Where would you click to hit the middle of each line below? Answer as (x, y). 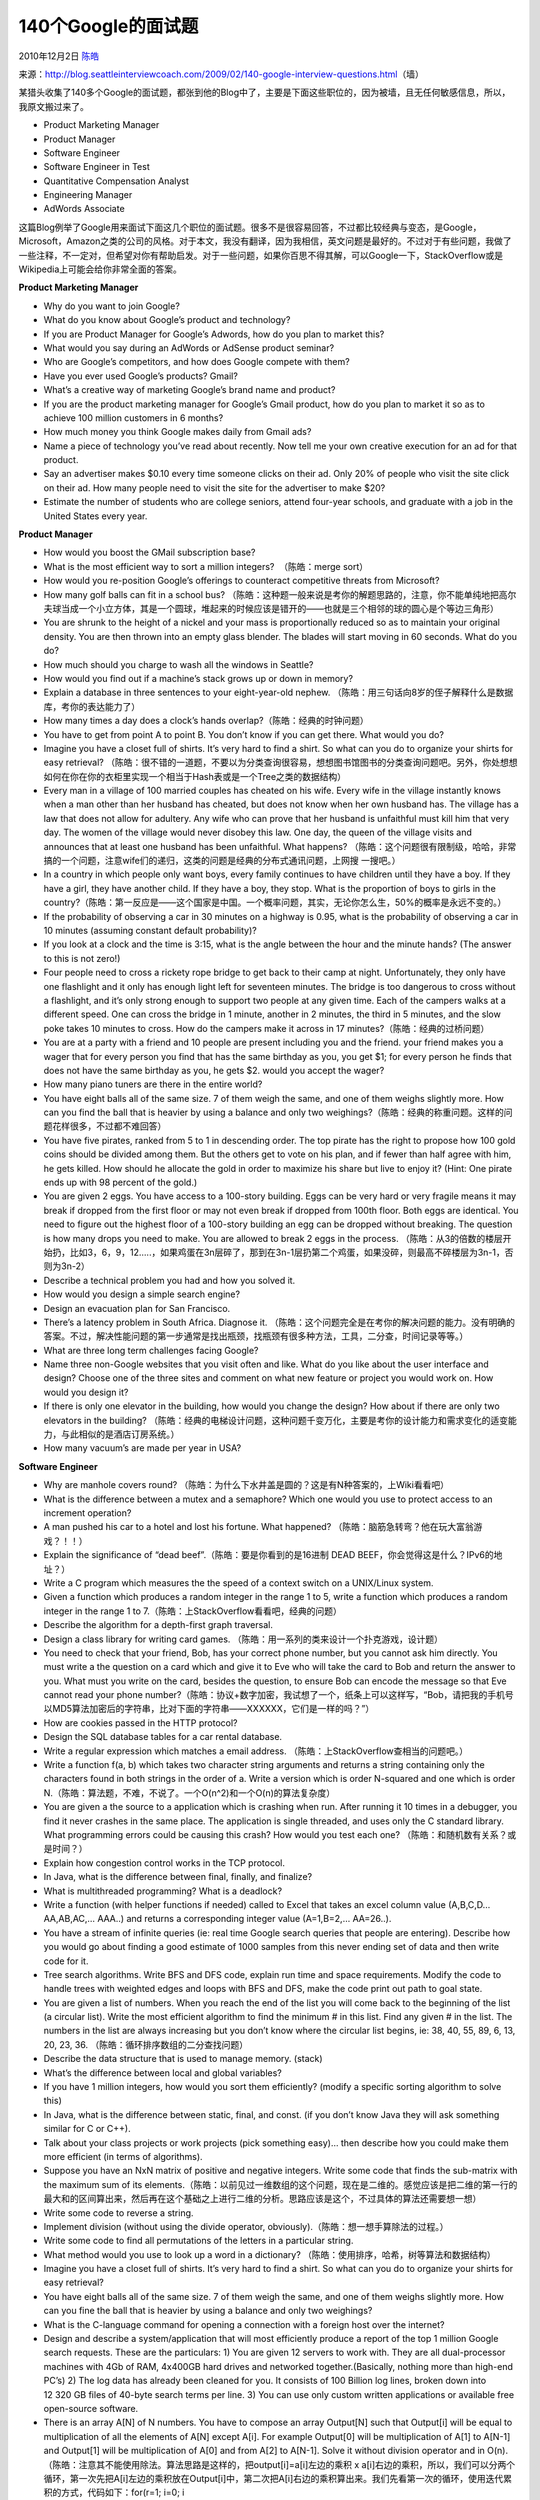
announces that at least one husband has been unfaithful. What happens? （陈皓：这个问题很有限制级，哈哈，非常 (280, 846)
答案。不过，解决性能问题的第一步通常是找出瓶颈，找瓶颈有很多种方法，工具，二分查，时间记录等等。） (256, 1336)
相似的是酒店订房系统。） (129, 1434)
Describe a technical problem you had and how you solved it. (169, 1280)
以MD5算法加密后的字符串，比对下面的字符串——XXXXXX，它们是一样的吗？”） (209, 1709)
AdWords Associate (84, 209)
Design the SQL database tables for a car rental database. (163, 1737)
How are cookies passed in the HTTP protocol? (141, 1722)
